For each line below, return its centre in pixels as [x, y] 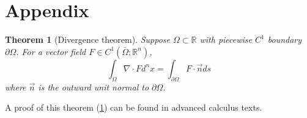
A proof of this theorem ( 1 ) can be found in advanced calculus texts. [134, 107]
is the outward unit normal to [94, 87]
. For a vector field [51, 51]
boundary [285, 39]
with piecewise [226, 39]
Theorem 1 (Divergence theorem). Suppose [88, 39]
